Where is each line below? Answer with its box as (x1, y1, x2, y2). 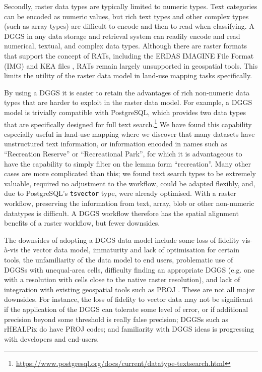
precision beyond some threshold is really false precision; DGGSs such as (4, 313, 228, 324)
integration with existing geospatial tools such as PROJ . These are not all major (4, 284, 255, 294)
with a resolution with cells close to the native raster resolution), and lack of (4, 274, 240, 285)
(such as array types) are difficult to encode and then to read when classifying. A (4, 21, 254, 31)
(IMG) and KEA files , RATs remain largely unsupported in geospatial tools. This (4, 60, 258, 71)
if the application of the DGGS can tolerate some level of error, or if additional (4, 303, 248, 314)
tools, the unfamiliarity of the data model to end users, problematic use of (4, 254, 233, 264)
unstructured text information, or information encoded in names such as (4, 138, 227, 149)
